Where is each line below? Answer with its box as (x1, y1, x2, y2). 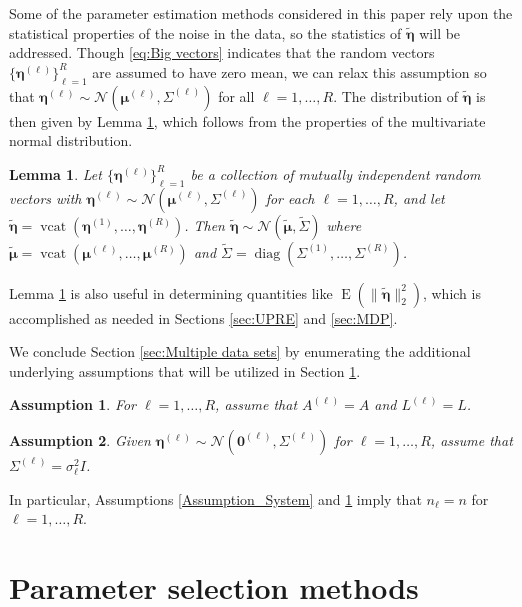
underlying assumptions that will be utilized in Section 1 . (9, 360, 361, 381)
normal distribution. (9, 130, 133, 151)
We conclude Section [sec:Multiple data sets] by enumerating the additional (9, 341, 471, 362)
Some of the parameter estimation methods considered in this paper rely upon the (9, 3, 513, 23)
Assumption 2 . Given (9, 429, 151, 450)
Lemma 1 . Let (9, 163, 102, 184)
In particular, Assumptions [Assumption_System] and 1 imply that (9, 488, 422, 509)
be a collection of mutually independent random (190, 163, 481, 184)
